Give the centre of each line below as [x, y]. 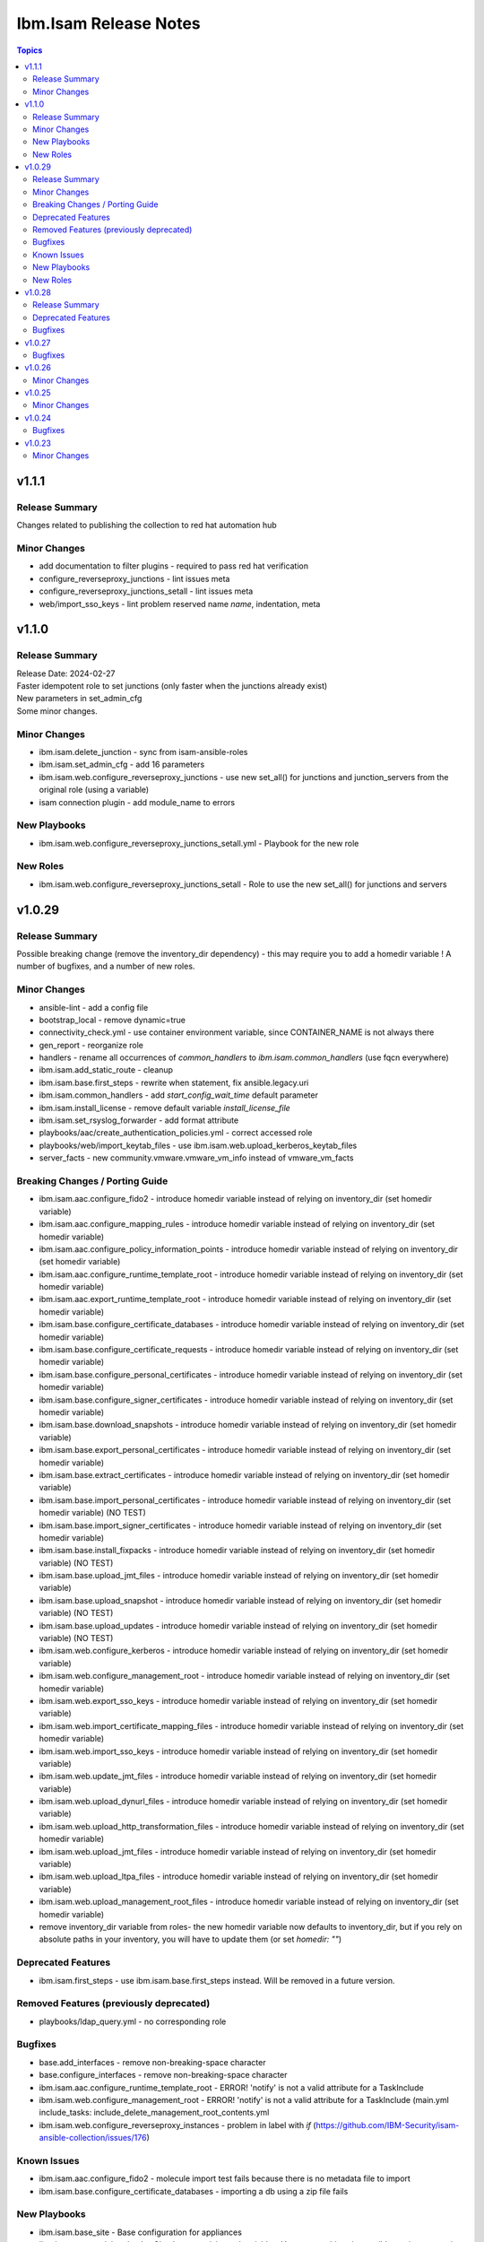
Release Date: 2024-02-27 [66, 673]
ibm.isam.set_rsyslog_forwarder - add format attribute [139, 1120]
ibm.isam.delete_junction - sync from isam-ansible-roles [143, 752]
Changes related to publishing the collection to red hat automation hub [147, 526]
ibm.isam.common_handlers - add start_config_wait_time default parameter [178, 1095]
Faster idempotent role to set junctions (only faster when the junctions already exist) [172, 686]
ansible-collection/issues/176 [93, 2138]
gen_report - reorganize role [91, 1045]
